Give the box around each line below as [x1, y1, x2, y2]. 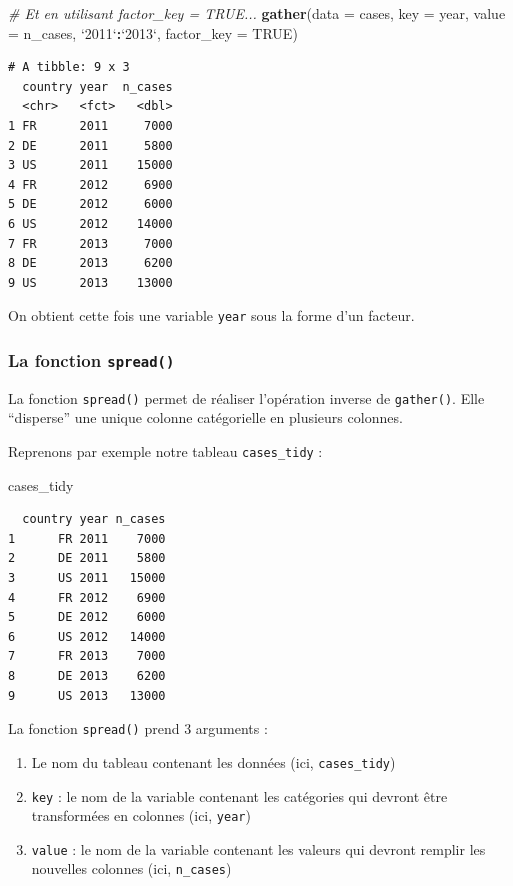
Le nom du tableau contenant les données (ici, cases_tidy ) [31, 751, 396, 772]
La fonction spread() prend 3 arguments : [8, 718, 268, 739]
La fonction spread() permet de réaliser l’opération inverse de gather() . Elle [8, 387, 485, 408]
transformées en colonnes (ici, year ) [31, 805, 251, 826]
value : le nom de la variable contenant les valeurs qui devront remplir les [31, 838, 486, 859]
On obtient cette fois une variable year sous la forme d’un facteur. [8, 305, 415, 326]
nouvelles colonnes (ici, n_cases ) [31, 858, 232, 879]
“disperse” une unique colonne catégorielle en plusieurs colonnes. [8, 407, 403, 428]
